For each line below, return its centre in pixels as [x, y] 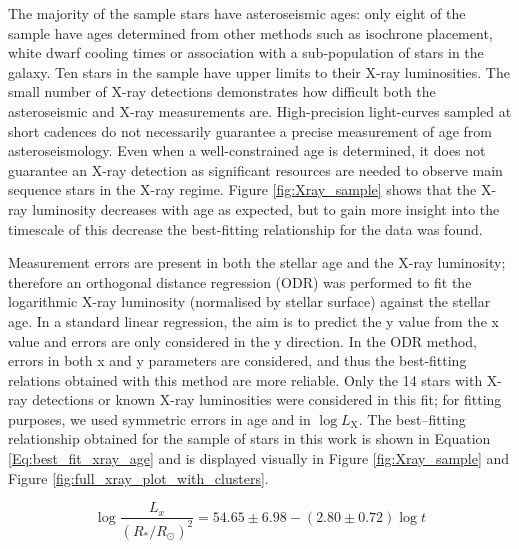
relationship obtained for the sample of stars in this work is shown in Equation [249, 438]
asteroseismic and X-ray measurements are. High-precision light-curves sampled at [260, 110]
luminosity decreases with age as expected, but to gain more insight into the [266, 208]
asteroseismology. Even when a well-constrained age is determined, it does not [247, 150]
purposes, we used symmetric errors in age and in [159, 418]
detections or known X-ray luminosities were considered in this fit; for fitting [267, 399]
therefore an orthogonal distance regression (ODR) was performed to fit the [240, 281]
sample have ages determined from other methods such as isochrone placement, [250, 32]
